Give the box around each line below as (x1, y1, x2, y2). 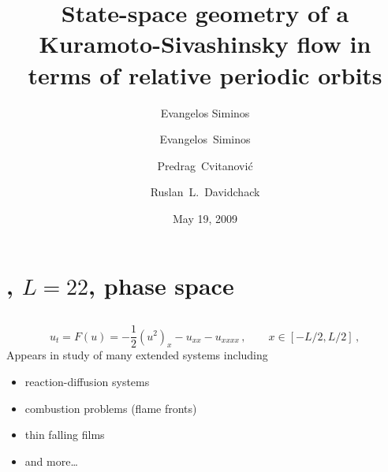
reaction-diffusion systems (24, 373, 150, 389)
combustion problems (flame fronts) (24, 400, 197, 416)
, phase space (88, 269, 234, 302)
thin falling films (24, 426, 105, 443)
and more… (24, 452, 78, 469)
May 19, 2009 (172, 210, 238, 226)
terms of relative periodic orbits (28, 58, 382, 91)
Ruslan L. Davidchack (150, 184, 260, 200)
